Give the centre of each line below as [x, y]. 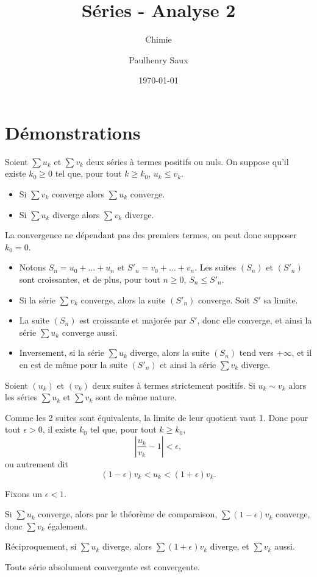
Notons [33, 267]
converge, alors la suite [123, 299]
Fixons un [23, 493]
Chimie [158, 39]
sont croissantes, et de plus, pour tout [90, 279]
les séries [21, 397]
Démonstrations [73, 132]
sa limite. [281, 299]
